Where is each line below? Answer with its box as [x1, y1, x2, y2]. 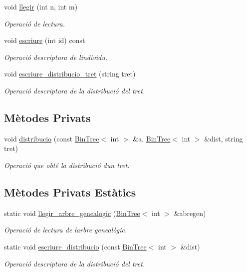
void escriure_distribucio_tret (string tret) [4, 68, 136, 79]
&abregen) [174, 207, 206, 218]
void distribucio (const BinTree [4, 133, 99, 143]
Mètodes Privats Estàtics [4, 184, 136, 199]
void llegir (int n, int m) [4, 1, 78, 11]
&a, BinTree [133, 133, 171, 143]
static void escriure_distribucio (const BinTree [4, 241, 147, 251]
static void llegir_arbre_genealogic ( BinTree [4, 207, 140, 218]
